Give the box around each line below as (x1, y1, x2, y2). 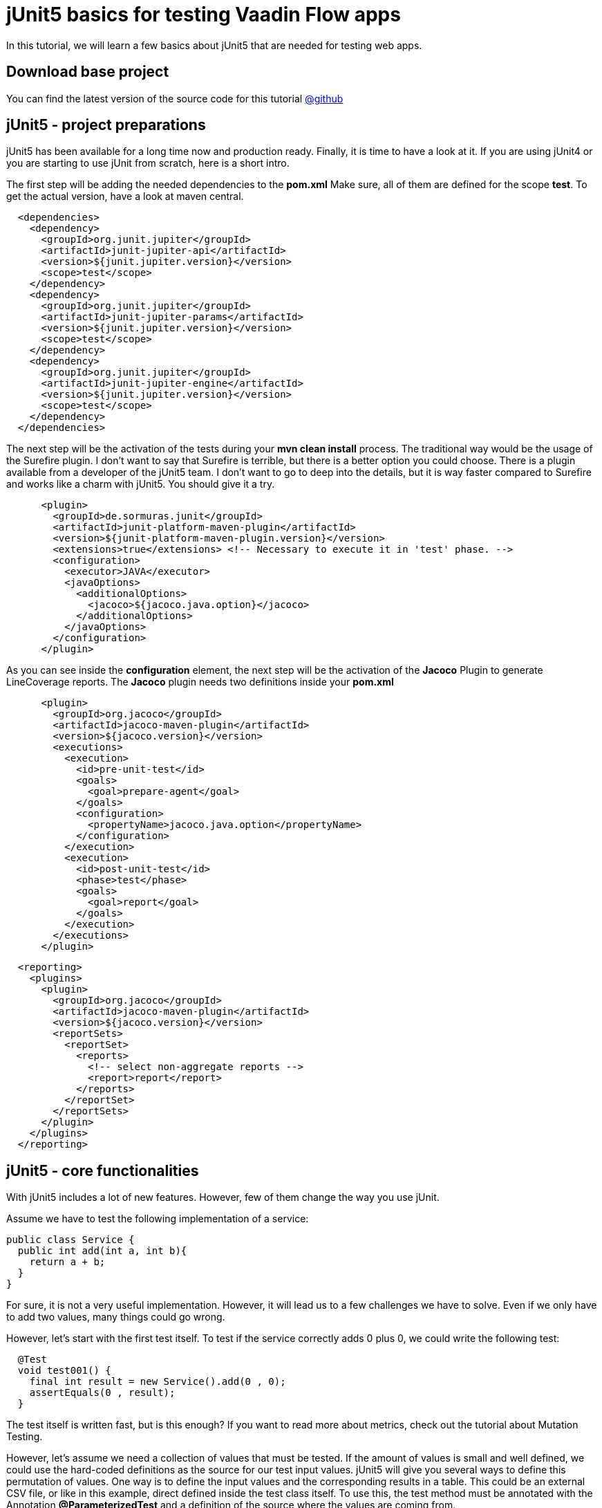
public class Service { (6, 1234, 135, 1246)
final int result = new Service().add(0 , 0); (29, 1376, 286, 1388)
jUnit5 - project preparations (6, 116, 206, 134)
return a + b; (29, 1256, 106, 1268)
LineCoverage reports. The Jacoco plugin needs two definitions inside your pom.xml (6, 676, 394, 688)
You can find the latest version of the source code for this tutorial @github (6, 92, 344, 104)
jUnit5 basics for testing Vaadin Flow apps (6, 3, 401, 26)
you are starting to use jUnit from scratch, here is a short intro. (6, 157, 290, 169)
